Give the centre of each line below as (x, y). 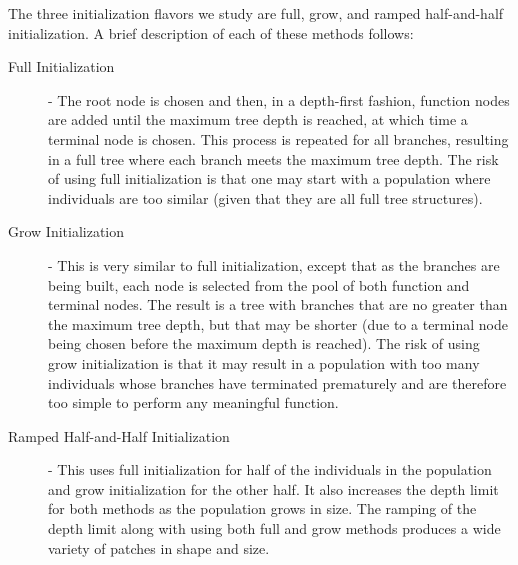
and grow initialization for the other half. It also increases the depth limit (273, 488)
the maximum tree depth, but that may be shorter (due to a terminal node (278, 323)
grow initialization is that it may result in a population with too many (264, 362)
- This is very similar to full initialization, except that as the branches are (274, 264)
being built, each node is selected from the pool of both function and (259, 284)
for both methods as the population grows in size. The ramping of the (262, 508)
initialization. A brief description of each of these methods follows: (211, 32)
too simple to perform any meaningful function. (193, 402)
